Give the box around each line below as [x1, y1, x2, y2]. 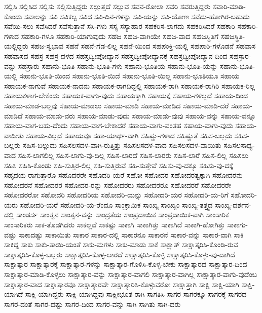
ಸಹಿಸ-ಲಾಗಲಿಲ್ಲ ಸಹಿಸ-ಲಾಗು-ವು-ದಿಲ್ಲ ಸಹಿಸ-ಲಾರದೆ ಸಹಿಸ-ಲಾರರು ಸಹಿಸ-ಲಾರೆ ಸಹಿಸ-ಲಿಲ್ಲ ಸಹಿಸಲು [18, 149, 249, 160]
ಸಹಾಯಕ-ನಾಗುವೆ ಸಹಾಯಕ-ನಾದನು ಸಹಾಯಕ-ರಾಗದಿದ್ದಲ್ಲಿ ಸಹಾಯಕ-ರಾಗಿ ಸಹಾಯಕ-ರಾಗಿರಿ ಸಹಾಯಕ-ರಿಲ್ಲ [4, 80, 255, 91]
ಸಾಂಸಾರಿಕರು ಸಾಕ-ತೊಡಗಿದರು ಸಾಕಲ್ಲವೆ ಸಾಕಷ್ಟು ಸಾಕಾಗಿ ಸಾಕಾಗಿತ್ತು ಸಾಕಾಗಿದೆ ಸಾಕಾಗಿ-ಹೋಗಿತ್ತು [4, 219, 225, 230]
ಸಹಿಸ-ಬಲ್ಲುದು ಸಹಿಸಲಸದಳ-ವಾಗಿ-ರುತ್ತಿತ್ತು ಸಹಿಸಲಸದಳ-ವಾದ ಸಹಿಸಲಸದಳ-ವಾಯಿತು [22, 140, 221, 150]
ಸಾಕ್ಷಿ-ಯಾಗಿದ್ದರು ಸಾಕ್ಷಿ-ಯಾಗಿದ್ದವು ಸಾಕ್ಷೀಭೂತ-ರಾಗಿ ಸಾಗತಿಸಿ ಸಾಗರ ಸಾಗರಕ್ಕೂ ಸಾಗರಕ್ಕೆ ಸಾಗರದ [25, 289, 247, 299]
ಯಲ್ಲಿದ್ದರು [4, 41, 28, 51]
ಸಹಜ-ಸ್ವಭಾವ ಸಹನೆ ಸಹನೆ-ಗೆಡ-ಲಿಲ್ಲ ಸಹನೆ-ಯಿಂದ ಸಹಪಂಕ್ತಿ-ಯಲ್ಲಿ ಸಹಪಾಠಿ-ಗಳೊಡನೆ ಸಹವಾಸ [30, 41, 256, 51]
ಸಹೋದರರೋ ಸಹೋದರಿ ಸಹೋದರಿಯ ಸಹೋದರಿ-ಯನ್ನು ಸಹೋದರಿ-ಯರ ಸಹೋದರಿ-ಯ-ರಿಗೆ [4, 189, 229, 200]
